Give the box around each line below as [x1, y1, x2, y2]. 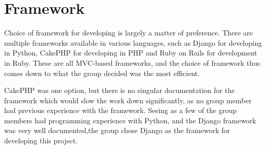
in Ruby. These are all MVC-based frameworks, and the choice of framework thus [4, 57, 260, 68]
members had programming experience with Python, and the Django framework [4, 115, 256, 125]
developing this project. [4, 135, 78, 146]
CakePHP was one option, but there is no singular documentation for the [4, 85, 235, 96]
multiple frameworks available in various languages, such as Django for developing [4, 37, 262, 48]
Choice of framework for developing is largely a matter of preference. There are [4, 27, 253, 38]
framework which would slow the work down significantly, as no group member [4, 95, 252, 105]
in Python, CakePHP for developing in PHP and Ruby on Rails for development [4, 47, 257, 58]
